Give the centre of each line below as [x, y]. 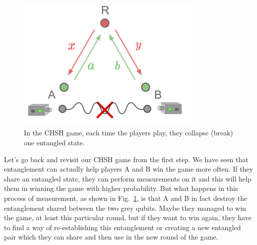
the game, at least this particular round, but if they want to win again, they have [128, 217]
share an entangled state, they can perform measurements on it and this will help [128, 178]
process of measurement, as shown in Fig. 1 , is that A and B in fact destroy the [126, 198]
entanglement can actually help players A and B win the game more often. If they [128, 169]
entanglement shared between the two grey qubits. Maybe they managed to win [125, 208]
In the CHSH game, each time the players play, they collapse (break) [128, 133]
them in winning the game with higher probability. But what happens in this [121, 188]
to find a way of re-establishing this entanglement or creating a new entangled [123, 227]
